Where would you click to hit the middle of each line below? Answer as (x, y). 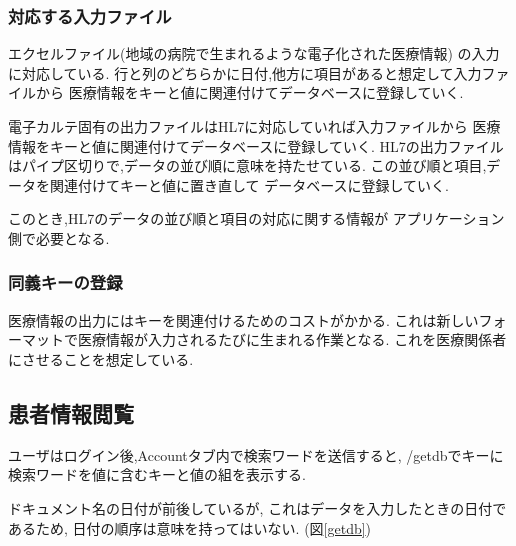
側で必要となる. (59, 237)
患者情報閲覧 (71, 412)
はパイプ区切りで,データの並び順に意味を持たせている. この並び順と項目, (247, 165)
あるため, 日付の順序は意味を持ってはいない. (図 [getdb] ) (190, 527)
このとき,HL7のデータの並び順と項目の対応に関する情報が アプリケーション (256, 218)
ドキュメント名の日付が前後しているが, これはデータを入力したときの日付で (257, 507)
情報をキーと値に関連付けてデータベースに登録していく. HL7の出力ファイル (256, 145)
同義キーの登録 (65, 282)
